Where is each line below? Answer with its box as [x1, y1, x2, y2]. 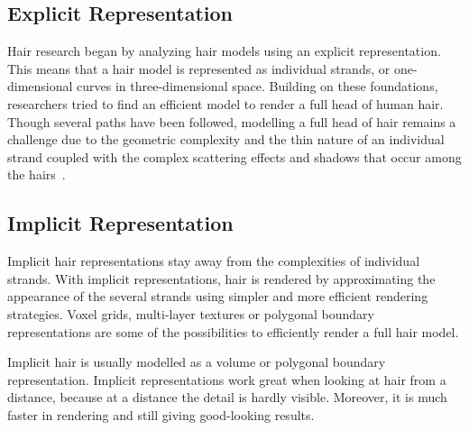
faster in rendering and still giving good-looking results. [7, 405, 315, 424]
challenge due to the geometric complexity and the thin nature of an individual [7, 130, 445, 149]
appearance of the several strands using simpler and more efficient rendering [7, 287, 428, 306]
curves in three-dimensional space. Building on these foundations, [77, 77, 438, 96]
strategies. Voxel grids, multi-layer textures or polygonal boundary [7, 304, 374, 323]
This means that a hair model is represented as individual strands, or [7, 59, 391, 78]
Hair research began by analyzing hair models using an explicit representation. [7, 41, 441, 60]
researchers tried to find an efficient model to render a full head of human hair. [7, 94, 444, 113]
